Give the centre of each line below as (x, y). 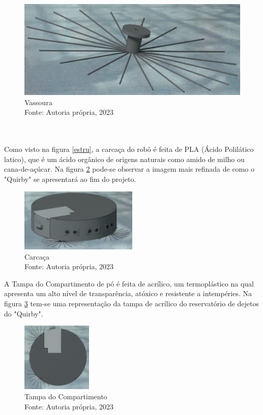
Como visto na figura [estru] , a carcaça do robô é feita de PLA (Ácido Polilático (129, 149)
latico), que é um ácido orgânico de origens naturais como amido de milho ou (124, 159)
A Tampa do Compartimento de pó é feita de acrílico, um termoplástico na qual (129, 283)
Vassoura (38, 102)
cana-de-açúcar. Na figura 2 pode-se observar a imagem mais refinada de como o (129, 169)
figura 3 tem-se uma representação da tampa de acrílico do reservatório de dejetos (132, 303)
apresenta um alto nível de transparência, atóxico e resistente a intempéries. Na (128, 293)
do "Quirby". (24, 313)
